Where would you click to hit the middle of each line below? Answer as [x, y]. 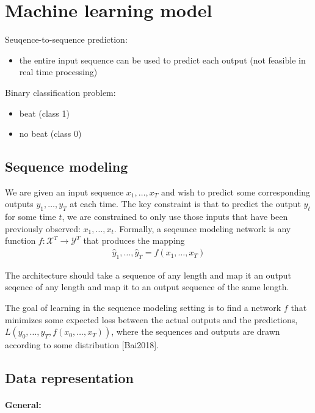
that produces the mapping [134, 240]
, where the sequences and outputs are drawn [196, 331]
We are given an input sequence [64, 192]
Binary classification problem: [60, 92]
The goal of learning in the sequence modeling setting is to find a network [143, 308]
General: [23, 405]
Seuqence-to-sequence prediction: [66, 39]
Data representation [69, 378]
